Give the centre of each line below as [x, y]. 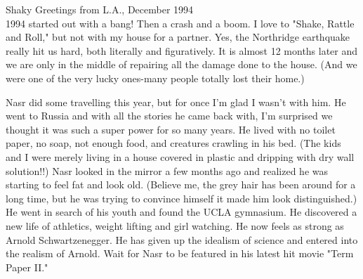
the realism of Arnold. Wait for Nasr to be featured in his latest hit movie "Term [180, 253]
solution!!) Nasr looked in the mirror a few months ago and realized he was [167, 170]
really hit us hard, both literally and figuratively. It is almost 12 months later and [182, 50]
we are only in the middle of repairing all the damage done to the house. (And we [181, 64]
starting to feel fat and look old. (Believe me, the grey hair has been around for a [181, 184]
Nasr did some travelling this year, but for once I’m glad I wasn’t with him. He [176, 102]
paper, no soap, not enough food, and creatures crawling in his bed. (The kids [173, 143]
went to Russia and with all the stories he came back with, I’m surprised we [169, 116]
